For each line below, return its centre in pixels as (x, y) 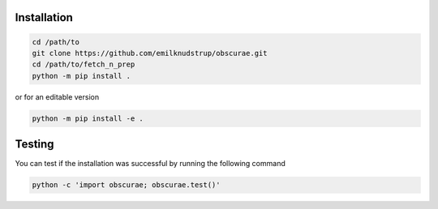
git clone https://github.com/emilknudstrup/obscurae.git (150, 53)
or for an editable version (57, 96)
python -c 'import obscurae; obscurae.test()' (126, 185)
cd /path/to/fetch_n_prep (84, 64)
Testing (34, 145)
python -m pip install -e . (88, 118)
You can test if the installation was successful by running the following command (150, 164)
